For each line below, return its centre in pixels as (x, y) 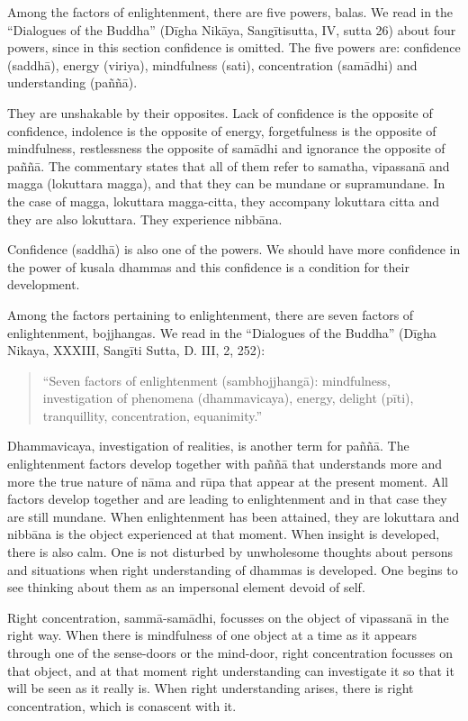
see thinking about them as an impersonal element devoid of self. (186, 587)
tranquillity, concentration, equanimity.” (152, 415)
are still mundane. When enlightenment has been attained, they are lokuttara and (234, 516)
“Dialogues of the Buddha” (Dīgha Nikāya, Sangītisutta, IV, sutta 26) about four (232, 29)
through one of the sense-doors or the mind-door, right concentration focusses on (230, 653)
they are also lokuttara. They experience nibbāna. (145, 219)
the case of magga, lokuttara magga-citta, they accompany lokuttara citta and (224, 201)
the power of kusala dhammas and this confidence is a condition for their (208, 266)
